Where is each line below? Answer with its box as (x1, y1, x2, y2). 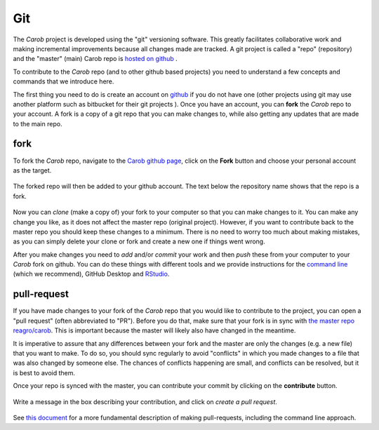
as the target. (13, 166, 52, 175)
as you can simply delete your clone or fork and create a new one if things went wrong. (13, 237, 266, 246)
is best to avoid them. (13, 368, 75, 377)
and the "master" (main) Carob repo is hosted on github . (13, 55, 178, 63)
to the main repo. (13, 119, 62, 128)
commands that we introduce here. (13, 77, 114, 86)
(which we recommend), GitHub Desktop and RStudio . (13, 270, 170, 278)
